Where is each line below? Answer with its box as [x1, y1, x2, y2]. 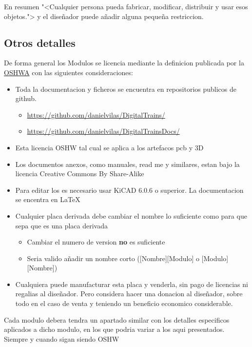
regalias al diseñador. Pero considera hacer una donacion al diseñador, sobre [15, 288, 243, 299]
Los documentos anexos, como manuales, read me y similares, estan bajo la [15, 159, 240, 169]
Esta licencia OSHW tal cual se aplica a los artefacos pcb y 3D [15, 142, 204, 152]
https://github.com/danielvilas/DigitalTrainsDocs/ [27, 126, 180, 136]
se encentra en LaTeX [15, 194, 80, 204]
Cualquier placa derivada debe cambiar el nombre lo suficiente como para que [15, 210, 247, 221]
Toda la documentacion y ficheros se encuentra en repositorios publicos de [15, 83, 236, 94]
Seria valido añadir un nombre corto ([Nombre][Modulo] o [27, 253, 199, 263]
